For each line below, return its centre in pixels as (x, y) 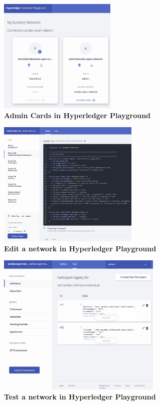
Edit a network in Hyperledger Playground (80, 248)
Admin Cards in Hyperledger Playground (77, 115)
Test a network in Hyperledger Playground (80, 396)
